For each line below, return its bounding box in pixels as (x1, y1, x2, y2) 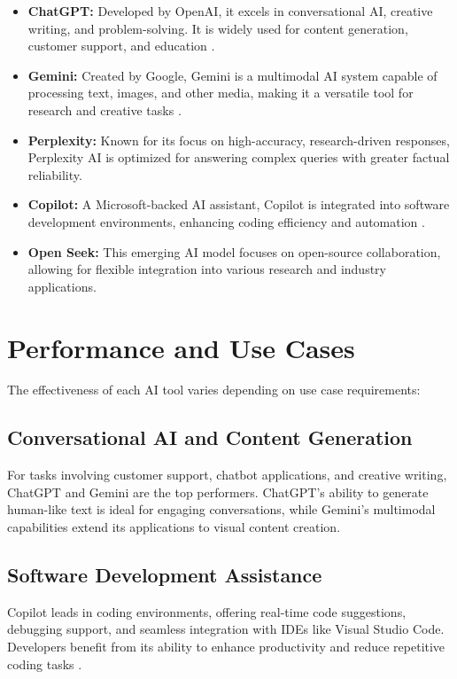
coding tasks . (7, 654, 82, 673)
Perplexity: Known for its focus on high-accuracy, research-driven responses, (27, 130, 450, 149)
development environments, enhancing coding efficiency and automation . (27, 212, 425, 230)
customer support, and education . (27, 36, 215, 55)
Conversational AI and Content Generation (7, 424, 413, 451)
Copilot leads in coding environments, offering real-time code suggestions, (7, 602, 407, 620)
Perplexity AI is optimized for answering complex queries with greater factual (27, 148, 450, 167)
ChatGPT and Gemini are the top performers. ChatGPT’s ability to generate (7, 482, 429, 501)
